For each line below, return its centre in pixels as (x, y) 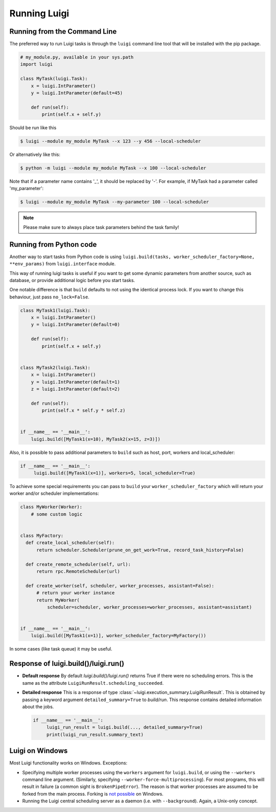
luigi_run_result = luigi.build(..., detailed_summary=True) (124, 727)
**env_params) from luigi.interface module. (63, 264)
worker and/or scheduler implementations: (54, 494)
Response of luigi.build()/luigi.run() (67, 664)
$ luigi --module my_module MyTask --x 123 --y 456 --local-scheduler (111, 141)
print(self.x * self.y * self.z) (84, 411)
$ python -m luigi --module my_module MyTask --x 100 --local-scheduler (113, 168)
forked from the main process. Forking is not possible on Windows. (93, 794)
